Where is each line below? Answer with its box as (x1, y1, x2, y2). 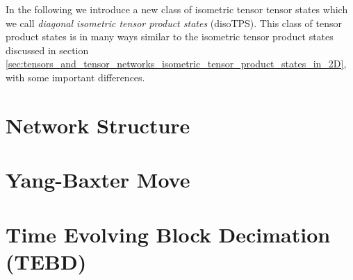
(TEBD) (6, 247, 87, 275)
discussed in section (6, 42, 89, 57)
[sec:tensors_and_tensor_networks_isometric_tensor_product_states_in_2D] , (6, 56, 347, 71)
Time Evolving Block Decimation (6, 220, 331, 248)
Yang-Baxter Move (6, 165, 190, 194)
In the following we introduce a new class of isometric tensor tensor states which (6, 2, 348, 16)
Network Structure (6, 110, 190, 139)
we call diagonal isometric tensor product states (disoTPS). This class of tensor (6, 15, 343, 30)
